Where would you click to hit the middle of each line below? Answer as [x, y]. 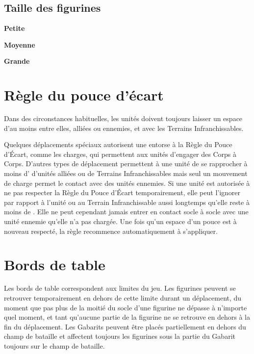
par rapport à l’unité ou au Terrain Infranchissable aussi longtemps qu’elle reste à [127, 202]
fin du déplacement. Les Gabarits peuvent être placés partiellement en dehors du [125, 326]
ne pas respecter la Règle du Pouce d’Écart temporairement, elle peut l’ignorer [122, 192]
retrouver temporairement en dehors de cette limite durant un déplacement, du [123, 297]
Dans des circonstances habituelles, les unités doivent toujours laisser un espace [123, 118]
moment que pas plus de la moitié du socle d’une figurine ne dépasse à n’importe [126, 307]
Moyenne [20, 44]
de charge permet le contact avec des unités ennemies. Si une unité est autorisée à [127, 183]
